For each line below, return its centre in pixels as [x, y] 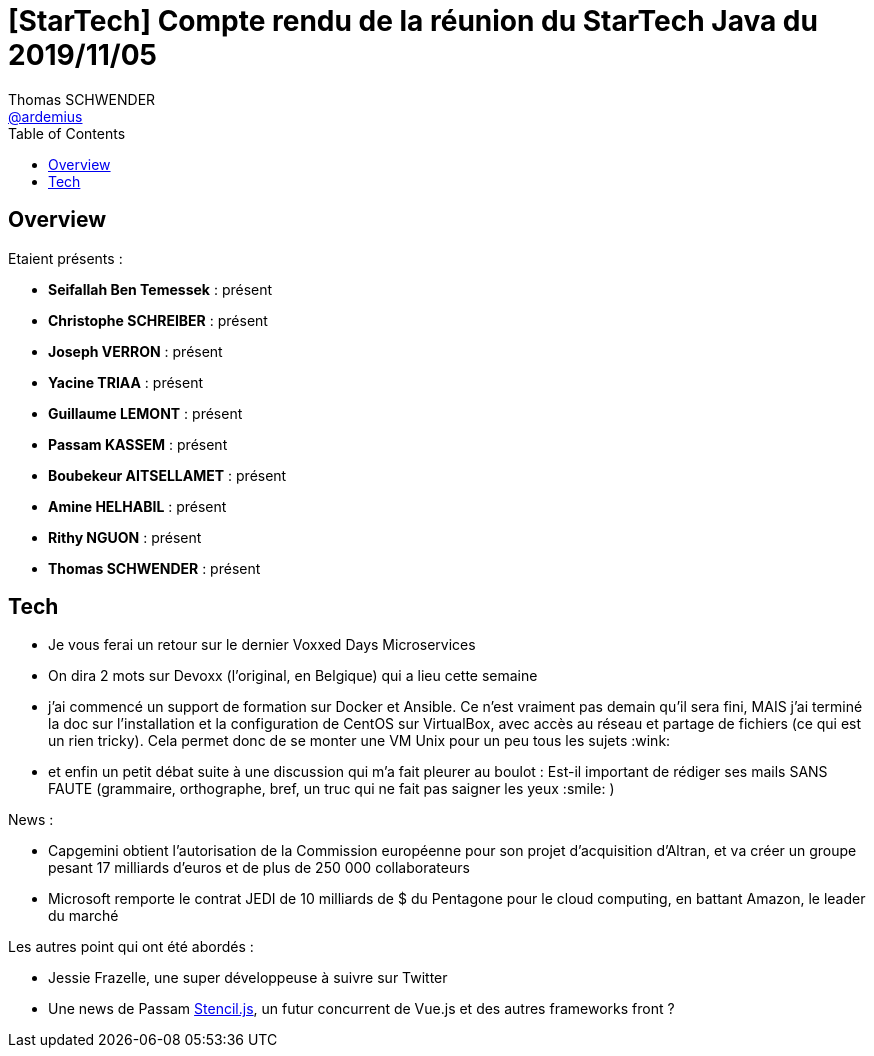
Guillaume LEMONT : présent [145, 413]
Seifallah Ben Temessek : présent [160, 289]
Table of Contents [67, 133]
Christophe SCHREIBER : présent [158, 320]
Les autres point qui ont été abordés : [131, 947]
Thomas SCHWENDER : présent [154, 568]
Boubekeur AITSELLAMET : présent [167, 475]
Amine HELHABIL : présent [137, 506]
